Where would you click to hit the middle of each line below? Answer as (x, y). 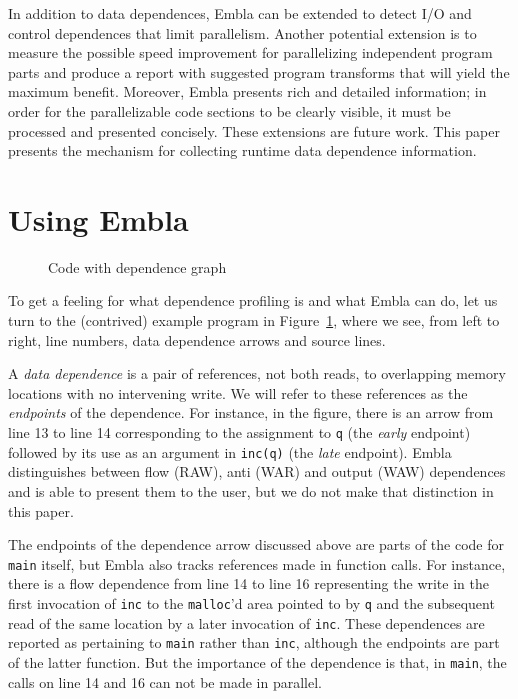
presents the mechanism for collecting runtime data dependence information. (242, 150)
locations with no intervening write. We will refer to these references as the (238, 392)
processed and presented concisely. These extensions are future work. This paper (254, 130)
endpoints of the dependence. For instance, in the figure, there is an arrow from (251, 412)
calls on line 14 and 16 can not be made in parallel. (165, 681)
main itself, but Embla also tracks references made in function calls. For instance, (257, 563)
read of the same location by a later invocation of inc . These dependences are (246, 622)
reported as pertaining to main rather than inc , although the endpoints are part (254, 642)
